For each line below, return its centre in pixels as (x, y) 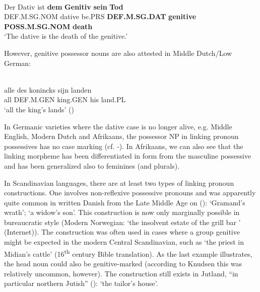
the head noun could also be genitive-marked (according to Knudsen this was (123, 263)
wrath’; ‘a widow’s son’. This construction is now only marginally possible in (122, 212)
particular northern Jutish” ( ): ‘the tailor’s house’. (81, 283)
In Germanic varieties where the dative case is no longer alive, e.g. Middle (118, 126)
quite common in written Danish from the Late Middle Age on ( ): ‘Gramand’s (125, 202)
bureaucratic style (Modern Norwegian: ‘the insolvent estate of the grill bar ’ (122, 222)
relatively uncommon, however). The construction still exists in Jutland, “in (121, 273)
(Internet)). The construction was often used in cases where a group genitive (122, 232)
